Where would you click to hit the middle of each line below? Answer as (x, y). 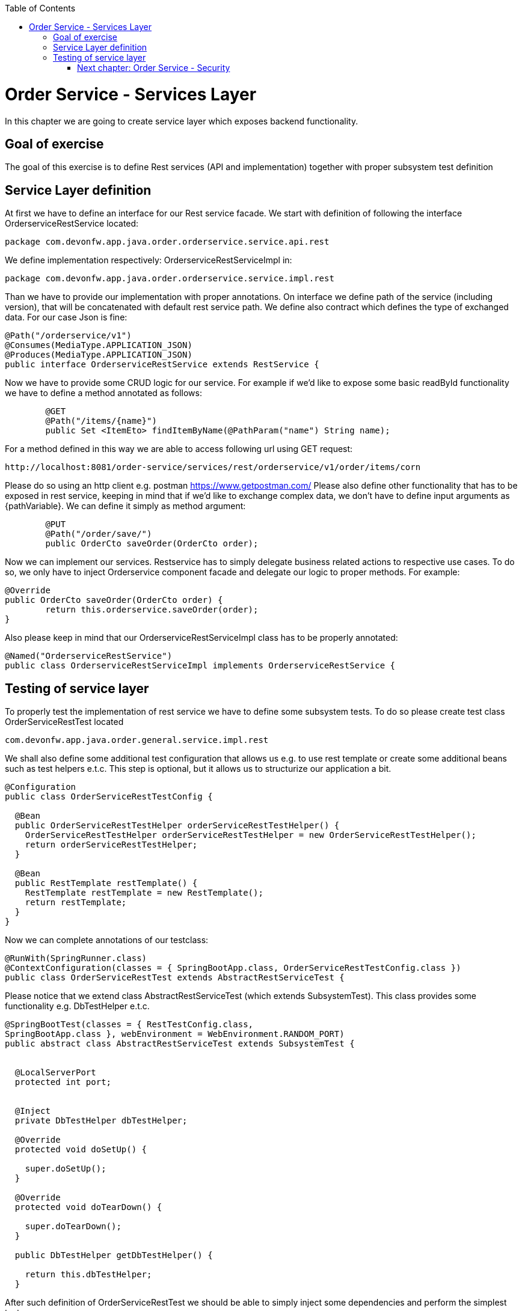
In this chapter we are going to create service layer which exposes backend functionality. (182, 121)
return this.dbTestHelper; (88, 1275)
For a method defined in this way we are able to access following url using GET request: (179, 449)
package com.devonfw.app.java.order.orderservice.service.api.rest (167, 242)
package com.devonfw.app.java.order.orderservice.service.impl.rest (170, 279)
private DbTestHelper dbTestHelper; (101, 1121)
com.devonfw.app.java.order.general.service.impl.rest (137, 740)
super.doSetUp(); (66, 1169)
